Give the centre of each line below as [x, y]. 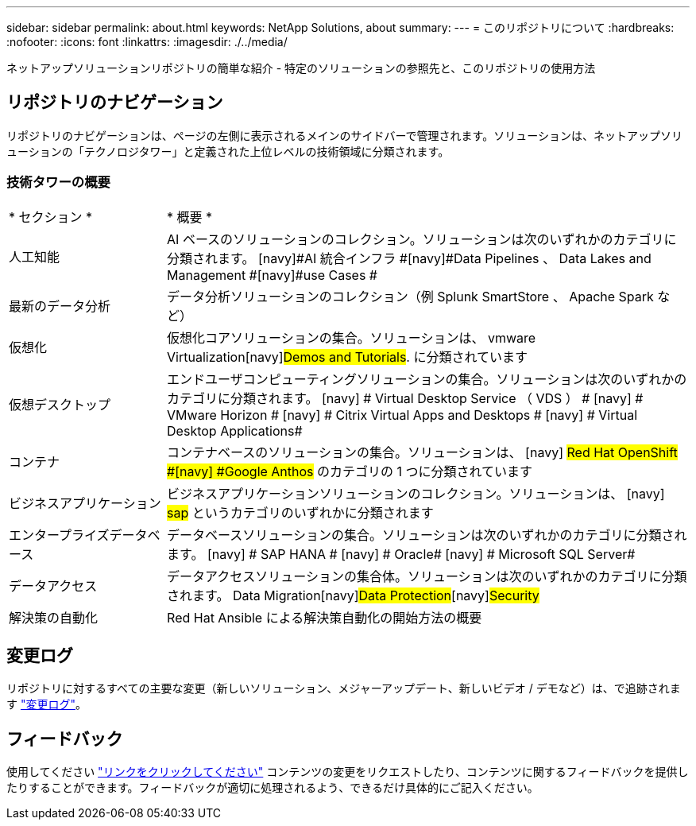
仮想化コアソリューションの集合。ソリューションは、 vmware [352, 337]
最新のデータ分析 [60, 306]
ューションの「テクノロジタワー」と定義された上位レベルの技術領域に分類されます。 [228, 151]
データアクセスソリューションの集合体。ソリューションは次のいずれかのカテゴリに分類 [427, 576]
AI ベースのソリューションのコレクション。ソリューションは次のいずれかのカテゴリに [422, 239]
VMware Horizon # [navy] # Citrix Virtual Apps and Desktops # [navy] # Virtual [402, 415]
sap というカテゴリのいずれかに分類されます [300, 512]
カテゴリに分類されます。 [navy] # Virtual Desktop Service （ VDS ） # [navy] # [405, 398]
